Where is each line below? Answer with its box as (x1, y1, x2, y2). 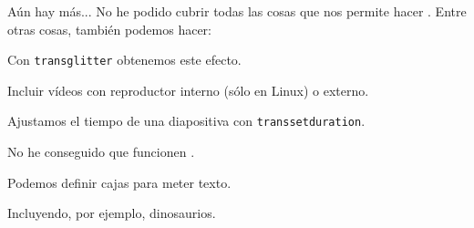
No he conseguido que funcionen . (7, 142, 195, 161)
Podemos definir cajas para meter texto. (7, 172, 232, 192)
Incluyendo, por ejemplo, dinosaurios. (7, 203, 216, 223)
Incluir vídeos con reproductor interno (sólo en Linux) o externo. (7, 80, 369, 99)
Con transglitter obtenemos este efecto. (7, 50, 242, 69)
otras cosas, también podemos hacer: (7, 19, 211, 38)
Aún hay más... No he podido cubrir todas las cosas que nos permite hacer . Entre (7, 2, 467, 20)
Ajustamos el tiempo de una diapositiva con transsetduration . (7, 111, 366, 130)
